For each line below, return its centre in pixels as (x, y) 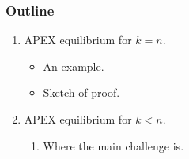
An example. (74, 66)
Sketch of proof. (81, 92)
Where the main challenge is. (113, 145)
